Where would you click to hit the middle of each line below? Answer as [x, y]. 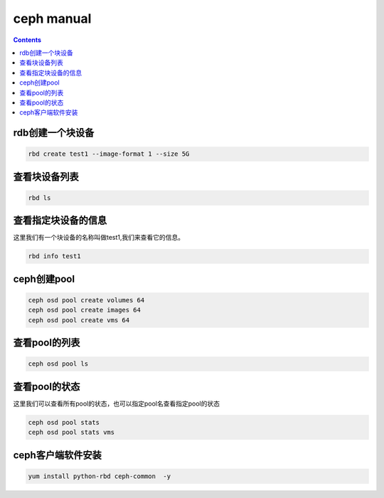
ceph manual [52, 18]
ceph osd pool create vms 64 [79, 320]
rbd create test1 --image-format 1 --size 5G [109, 154]
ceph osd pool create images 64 [85, 310]
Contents [27, 40]
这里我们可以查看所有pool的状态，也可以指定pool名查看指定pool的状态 [117, 403]
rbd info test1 [54, 256]
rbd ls [39, 198]
